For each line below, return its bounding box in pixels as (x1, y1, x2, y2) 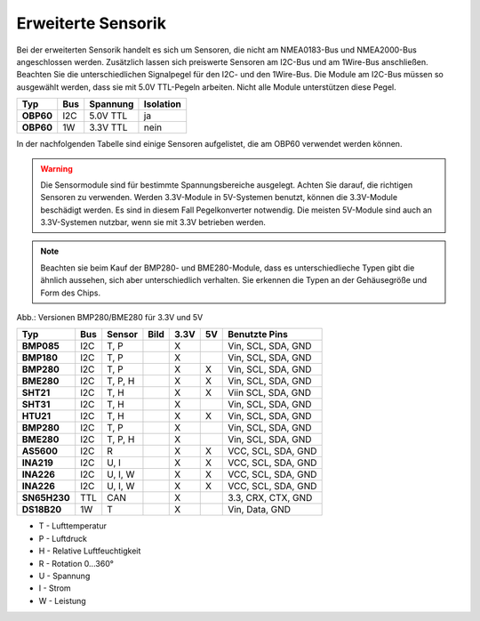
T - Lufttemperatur (38, 520, 107, 531)
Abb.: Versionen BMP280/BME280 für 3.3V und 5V (16, 312, 204, 323)
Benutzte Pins (228, 328, 288, 341)
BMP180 (21, 351, 58, 364)
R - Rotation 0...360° (38, 558, 115, 569)
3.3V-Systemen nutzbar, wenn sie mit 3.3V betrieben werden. (40, 217, 267, 228)
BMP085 (21, 340, 60, 352)
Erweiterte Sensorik (16, 13, 166, 33)
